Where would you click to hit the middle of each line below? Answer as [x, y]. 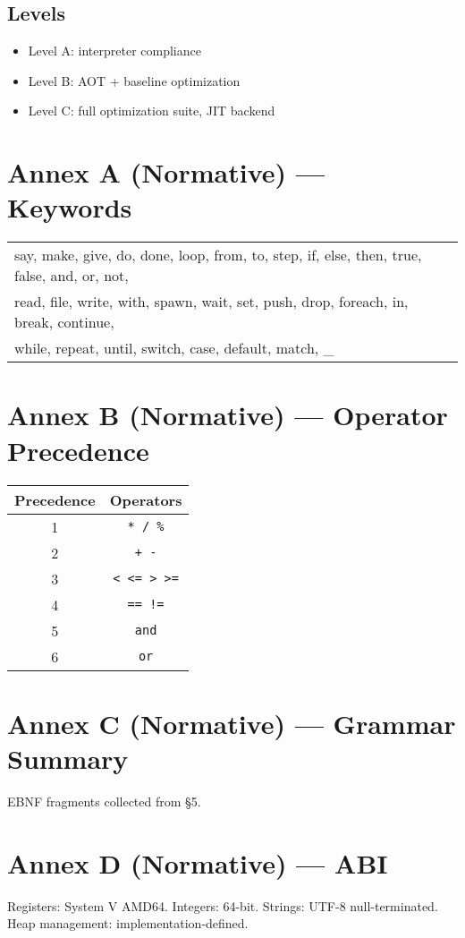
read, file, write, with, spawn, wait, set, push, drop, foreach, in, [211, 302]
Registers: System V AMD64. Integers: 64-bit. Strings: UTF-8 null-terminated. [223, 905]
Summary [68, 758]
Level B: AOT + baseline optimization [134, 80]
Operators [146, 499]
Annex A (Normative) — [166, 172]
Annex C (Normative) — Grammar [232, 723]
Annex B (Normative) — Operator [228, 415]
